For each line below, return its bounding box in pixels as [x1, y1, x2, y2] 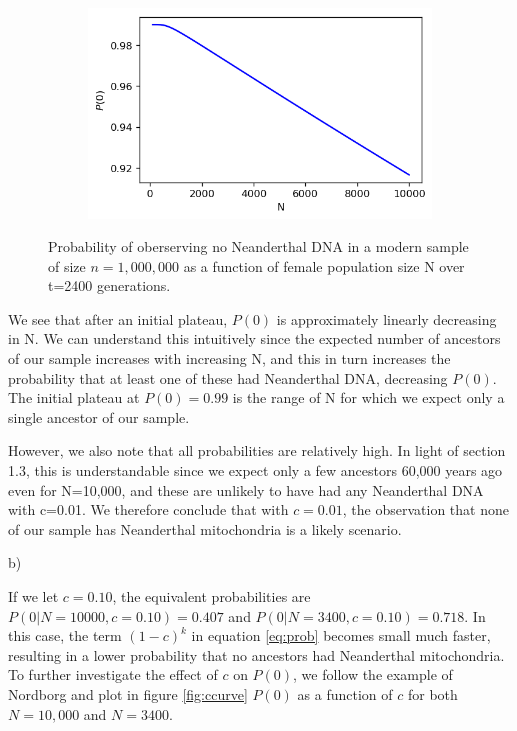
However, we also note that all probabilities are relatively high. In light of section [8, 440, 506, 461]
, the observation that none [342, 499, 509, 520]
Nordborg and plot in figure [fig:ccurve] [8, 683, 248, 704]
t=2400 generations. [48, 275, 171, 296]
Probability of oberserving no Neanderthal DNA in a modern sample [48, 236, 469, 257]
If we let [8, 586, 59, 607]
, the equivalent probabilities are [112, 586, 311, 607]
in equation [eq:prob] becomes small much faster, [191, 625, 491, 646]
